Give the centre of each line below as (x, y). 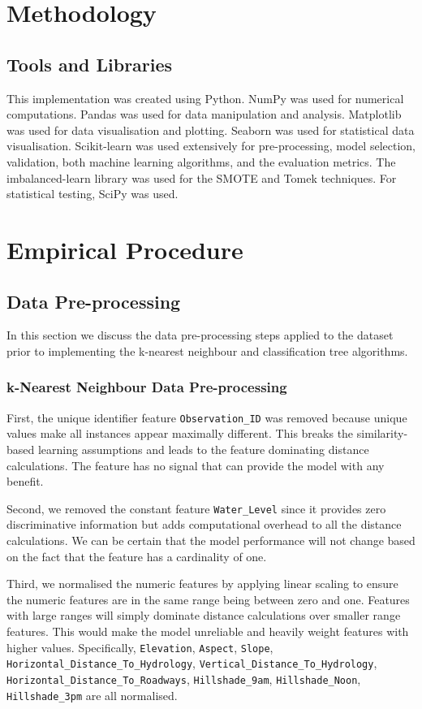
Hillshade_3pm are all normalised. (92, 695)
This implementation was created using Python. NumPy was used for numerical (205, 98)
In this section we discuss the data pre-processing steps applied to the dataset (200, 335)
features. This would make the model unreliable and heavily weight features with (208, 631)
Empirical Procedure (125, 249)
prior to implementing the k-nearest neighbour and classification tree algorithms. (207, 350)
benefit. (25, 481)
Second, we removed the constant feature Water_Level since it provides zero (196, 508)
